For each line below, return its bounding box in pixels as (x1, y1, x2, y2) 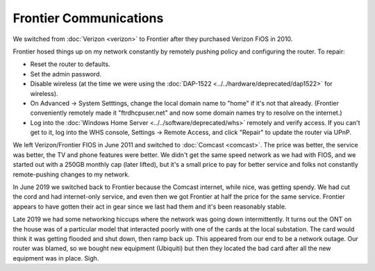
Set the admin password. (30, 69, 102, 78)
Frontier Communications (12, 10, 164, 26)
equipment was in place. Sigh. (12, 254, 99, 262)
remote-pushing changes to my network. (12, 170, 130, 179)
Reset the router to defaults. (30, 60, 110, 69)
